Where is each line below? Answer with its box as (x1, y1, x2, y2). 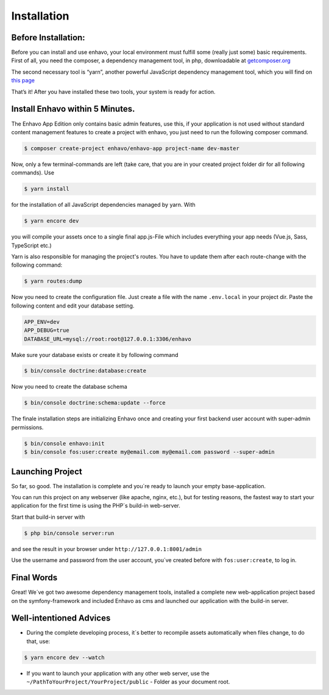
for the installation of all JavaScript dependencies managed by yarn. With (11, 201, 196, 209)
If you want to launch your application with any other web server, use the (26, 669, 210, 677)
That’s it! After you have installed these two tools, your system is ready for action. (11, 88, 216, 95)
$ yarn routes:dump (24, 278, 82, 285)
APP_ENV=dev (24, 318, 60, 325)
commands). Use (11, 169, 55, 176)
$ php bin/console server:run (24, 530, 115, 536)
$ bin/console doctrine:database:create (24, 367, 146, 375)
